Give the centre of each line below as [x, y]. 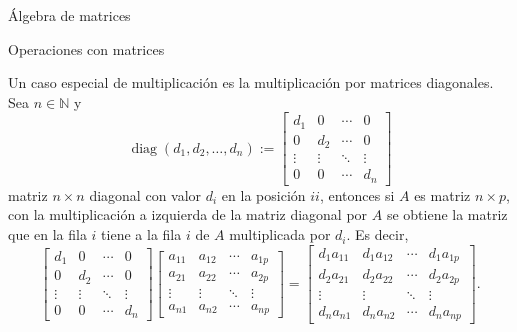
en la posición [263, 194]
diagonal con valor [145, 194]
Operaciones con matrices [86, 48]
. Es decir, [377, 234]
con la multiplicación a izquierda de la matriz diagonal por [188, 214]
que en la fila [47, 234]
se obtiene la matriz [447, 214]
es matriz [442, 194]
